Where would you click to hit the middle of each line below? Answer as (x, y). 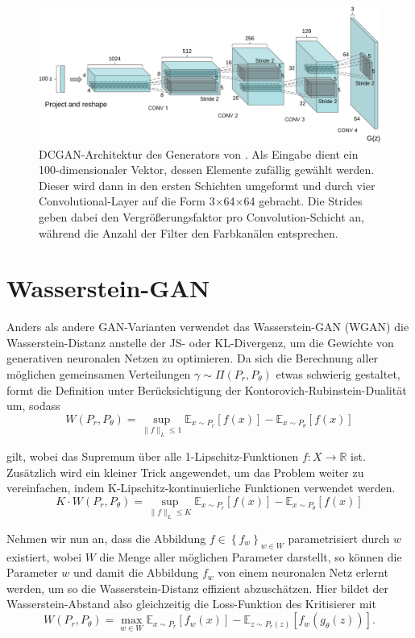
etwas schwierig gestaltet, (338, 374)
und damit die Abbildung (136, 572)
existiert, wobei (44, 556)
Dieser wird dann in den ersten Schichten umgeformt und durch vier (207, 185)
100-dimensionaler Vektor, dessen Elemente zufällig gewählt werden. (207, 170)
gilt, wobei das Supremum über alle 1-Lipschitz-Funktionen (153, 456)
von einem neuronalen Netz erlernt (303, 572)
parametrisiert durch (339, 538)
